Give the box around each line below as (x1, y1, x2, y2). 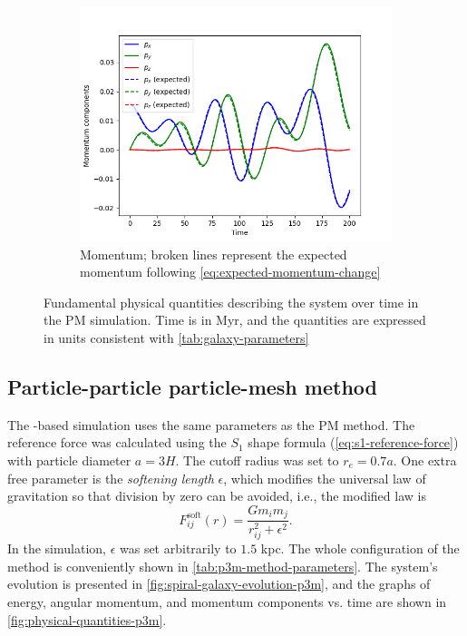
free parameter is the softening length (7, 468, 214, 487)
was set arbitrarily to (119, 539, 237, 558)
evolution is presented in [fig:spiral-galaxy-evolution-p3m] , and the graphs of (7, 574, 431, 593)
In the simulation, (7, 539, 106, 558)
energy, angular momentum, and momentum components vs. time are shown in (7, 592, 447, 612)
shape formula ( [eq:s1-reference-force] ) (248, 433, 459, 452)
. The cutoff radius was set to (175, 450, 339, 469)
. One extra (393, 450, 457, 469)
